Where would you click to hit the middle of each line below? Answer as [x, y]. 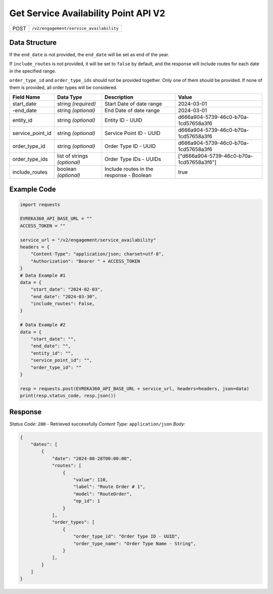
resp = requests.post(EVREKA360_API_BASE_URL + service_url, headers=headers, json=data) [135, 389]
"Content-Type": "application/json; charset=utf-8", [97, 254]
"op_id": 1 [87, 501]
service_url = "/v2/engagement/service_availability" [88, 240]
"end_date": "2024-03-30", [64, 296]
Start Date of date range [133, 104]
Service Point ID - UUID [132, 133]
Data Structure [33, 42]
